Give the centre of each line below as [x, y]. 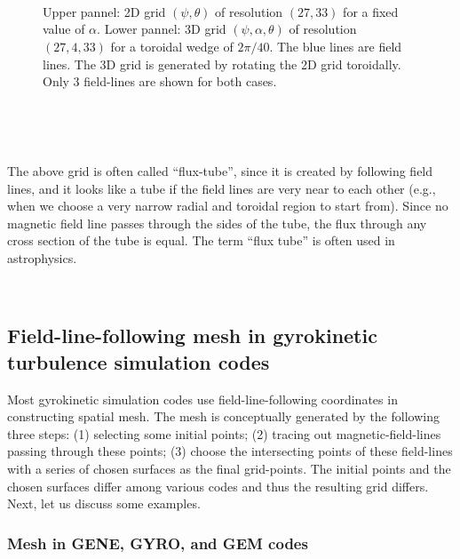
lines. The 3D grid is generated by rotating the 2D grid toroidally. [222, 64]
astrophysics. [42, 257]
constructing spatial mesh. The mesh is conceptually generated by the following [223, 416]
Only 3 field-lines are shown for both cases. [160, 81]
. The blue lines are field [336, 46]
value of [64, 29]
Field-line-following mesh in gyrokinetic [192, 335]
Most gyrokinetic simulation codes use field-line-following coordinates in [202, 399]
